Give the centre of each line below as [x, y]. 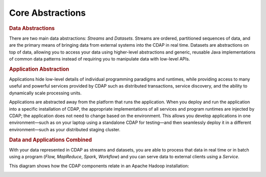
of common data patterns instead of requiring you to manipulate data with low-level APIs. [100, 59]
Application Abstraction [39, 69]
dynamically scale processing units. [45, 93]
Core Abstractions [48, 13]
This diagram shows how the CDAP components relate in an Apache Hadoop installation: [99, 166]
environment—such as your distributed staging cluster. [65, 129]
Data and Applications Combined [50, 140]
